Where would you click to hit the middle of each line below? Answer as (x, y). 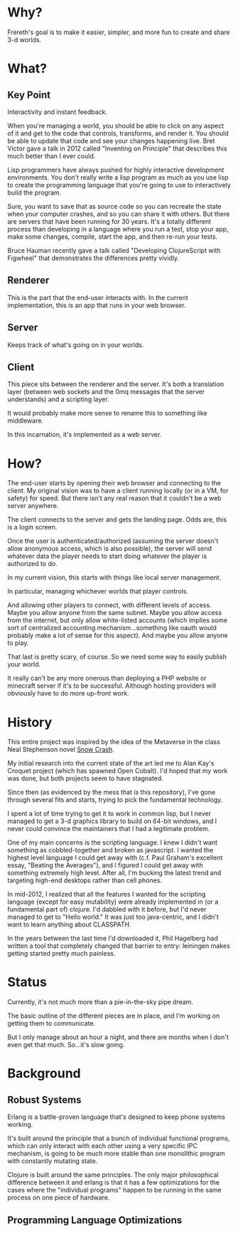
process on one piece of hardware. (59, 1197)
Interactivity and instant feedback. (58, 112)
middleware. (26, 421)
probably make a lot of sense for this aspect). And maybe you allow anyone (118, 636)
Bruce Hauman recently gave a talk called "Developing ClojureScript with (114, 250)
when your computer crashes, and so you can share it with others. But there (119, 214)
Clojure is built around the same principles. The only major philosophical (113, 1175)
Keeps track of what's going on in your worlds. (76, 345)
